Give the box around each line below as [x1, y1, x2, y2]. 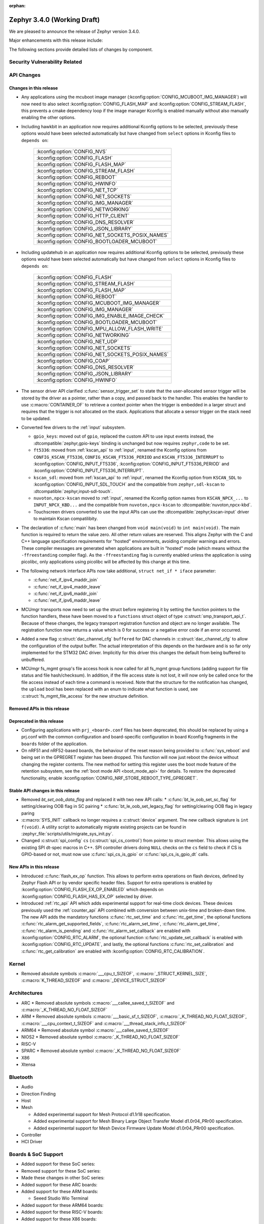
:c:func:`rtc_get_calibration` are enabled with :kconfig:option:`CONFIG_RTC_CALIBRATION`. [21, 948, 205, 954]
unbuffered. [21, 657, 45, 662]
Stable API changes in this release [9, 787, 80, 793]
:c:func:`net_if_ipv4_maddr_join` [33, 577, 99, 583]
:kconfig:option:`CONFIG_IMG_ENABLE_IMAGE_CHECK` [36, 312, 165, 319]
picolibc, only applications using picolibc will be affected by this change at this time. [21, 559, 191, 565]
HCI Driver [21, 1139, 43, 1145]
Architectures [9, 989, 43, 996]
